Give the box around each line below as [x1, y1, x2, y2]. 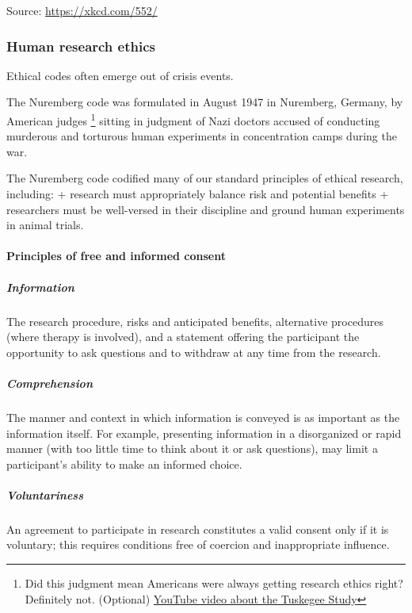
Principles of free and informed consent [6, 247, 227, 264]
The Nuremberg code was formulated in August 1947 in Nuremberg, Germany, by [6, 94, 403, 110]
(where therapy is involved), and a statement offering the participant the [6, 328, 360, 345]
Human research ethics [6, 36, 155, 56]
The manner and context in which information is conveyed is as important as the [6, 408, 400, 425]
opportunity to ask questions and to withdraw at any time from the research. [6, 343, 381, 360]
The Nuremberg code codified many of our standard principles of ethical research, [6, 170, 403, 186]
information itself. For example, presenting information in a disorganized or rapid [6, 424, 402, 441]
